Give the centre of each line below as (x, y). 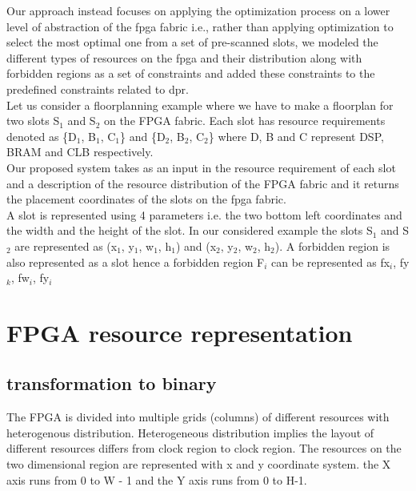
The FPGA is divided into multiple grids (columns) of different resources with (198, 417)
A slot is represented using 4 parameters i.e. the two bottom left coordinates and (204, 214)
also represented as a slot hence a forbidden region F (136, 262)
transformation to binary (112, 383)
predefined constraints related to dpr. (98, 89)
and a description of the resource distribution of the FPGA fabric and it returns (203, 183)
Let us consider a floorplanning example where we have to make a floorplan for (200, 105)
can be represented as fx (331, 262)
